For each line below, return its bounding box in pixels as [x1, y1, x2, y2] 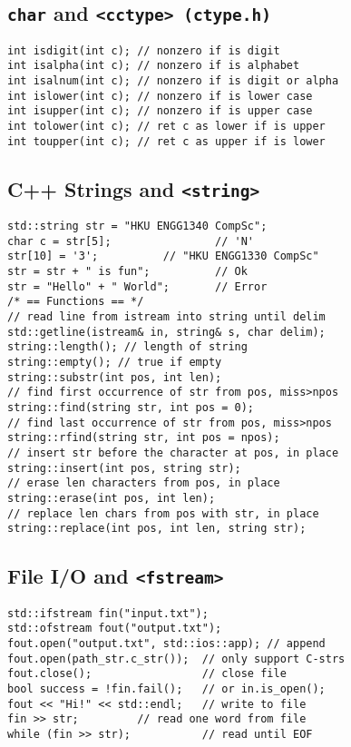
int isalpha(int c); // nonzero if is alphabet [7, 59, 300, 73]
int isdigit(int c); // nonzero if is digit [7, 44, 280, 57]
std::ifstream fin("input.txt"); [7, 606, 209, 620]
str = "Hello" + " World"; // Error [7, 280, 268, 293]
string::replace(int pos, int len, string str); [7, 522, 307, 536]
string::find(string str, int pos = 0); [7, 401, 255, 415]
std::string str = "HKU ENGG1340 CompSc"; [7, 220, 268, 233]
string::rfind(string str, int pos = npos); [7, 431, 280, 445]
